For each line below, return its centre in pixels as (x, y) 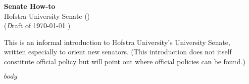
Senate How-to (30, 6)
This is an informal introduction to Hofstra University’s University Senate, (117, 42)
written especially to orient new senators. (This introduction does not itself (118, 52)
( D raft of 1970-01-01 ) (37, 25)
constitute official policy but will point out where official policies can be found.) (125, 61)
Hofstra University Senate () (47, 16)
